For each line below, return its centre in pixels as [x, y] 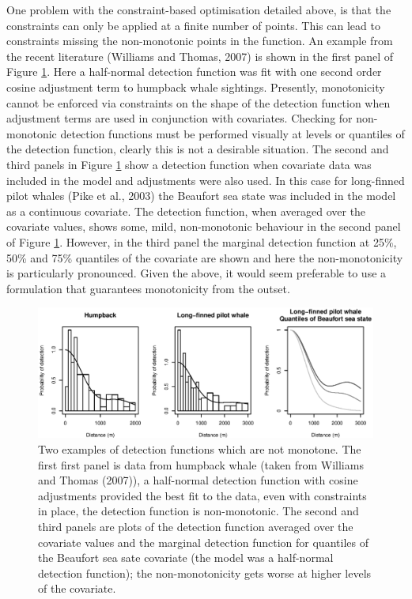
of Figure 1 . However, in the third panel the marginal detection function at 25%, [202, 241]
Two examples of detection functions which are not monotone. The [200, 449]
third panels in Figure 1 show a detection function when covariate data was [189, 164]
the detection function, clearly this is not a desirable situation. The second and [198, 149]
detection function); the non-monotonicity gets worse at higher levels [205, 573]
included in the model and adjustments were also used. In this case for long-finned [206, 180]
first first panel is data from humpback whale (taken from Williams [201, 464]
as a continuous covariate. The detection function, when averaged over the [186, 211]
